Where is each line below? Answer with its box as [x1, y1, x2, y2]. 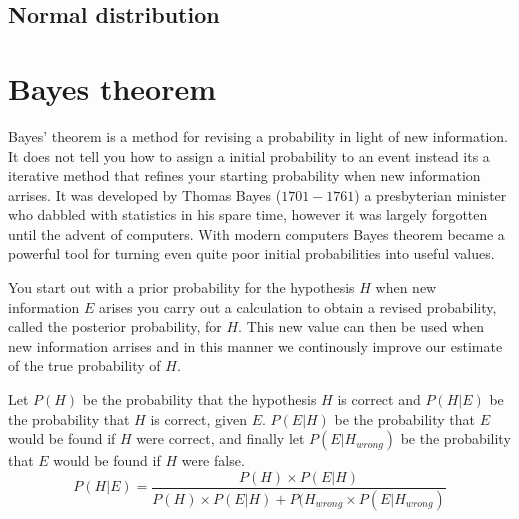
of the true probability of [8, 355, 161, 376]
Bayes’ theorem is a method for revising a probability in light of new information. [8, 125, 508, 146]
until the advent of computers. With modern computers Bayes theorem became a [8, 223, 505, 244]
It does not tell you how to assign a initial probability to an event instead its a [8, 145, 490, 166]
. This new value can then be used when [238, 316, 485, 337]
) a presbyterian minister [354, 184, 507, 205]
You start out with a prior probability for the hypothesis [8, 277, 355, 298]
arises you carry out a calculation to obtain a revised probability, [98, 296, 497, 317]
